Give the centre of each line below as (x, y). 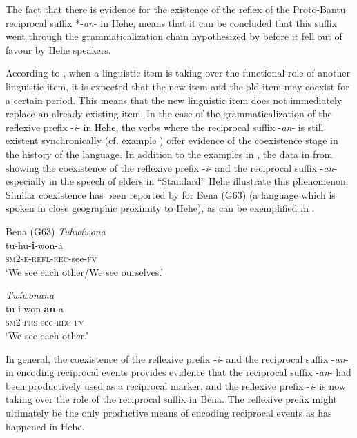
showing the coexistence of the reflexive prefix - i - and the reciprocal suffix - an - (172, 167)
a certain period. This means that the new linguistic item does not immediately (174, 100)
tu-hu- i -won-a (35, 245)
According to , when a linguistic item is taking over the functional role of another (178, 73)
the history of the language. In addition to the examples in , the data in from (169, 153)
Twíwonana (30, 295)
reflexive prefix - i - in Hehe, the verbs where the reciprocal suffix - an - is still (165, 127)
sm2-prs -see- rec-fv (45, 322)
